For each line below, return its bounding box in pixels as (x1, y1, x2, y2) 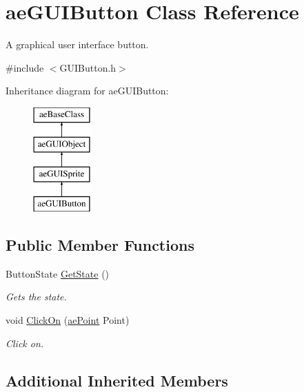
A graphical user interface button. (6, 37, 149, 52)
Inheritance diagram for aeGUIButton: (6, 83, 169, 98)
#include (6, 60, 44, 74)
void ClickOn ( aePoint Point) (6, 313, 130, 327)
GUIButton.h (59, 60, 116, 74)
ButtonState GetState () (6, 266, 110, 280)
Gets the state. (6, 289, 67, 304)
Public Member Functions (6, 234, 194, 256)
